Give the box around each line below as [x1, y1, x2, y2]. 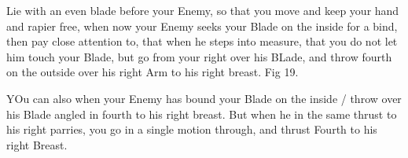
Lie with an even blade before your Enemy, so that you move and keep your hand [6, 2, 399, 18]
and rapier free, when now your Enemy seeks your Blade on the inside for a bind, [6, 17, 398, 34]
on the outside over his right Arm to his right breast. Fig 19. [6, 64, 299, 80]
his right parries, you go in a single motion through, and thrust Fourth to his [6, 121, 377, 138]
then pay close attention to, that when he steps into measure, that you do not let [6, 33, 398, 50]
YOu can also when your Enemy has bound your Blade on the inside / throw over [6, 90, 402, 106]
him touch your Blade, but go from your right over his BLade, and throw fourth [6, 48, 392, 64]
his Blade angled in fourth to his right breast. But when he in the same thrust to [6, 105, 397, 122]
